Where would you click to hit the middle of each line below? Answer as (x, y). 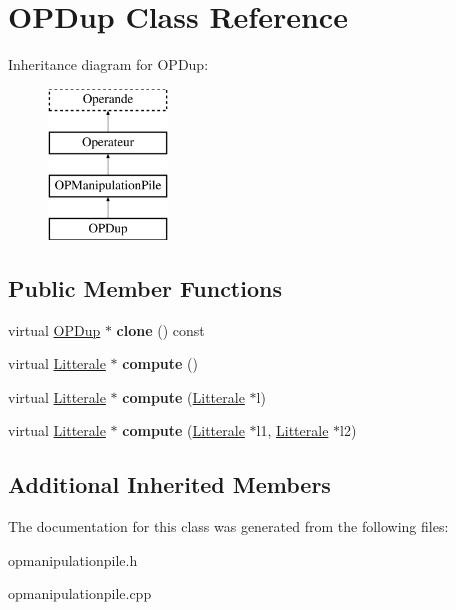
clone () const (160, 329)
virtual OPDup (54, 329)
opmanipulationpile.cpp (80, 593)
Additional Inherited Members (169, 484)
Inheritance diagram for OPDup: (108, 64)
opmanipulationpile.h (73, 559)
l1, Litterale (292, 430)
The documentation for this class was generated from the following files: (228, 526)
